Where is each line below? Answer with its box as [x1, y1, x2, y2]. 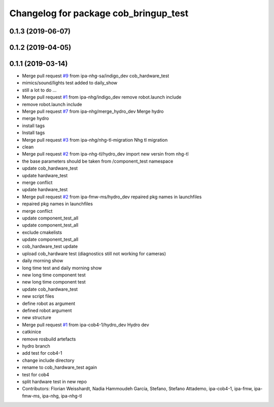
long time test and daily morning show [22, 265, 102, 271]
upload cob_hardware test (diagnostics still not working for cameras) [22, 251, 166, 257]
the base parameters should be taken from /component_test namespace [22, 158, 174, 164]
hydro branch [22, 343, 50, 349]
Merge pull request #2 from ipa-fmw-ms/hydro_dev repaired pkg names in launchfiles [22, 194, 202, 200]
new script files [22, 293, 54, 299]
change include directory [22, 357, 75, 363]
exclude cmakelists [22, 229, 62, 235]
